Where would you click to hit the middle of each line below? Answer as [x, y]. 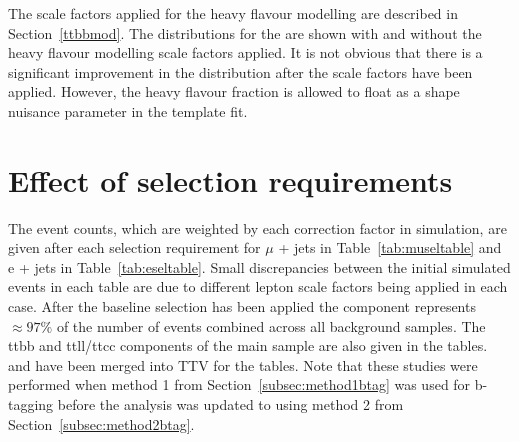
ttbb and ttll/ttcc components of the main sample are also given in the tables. [248, 345]
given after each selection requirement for [134, 247]
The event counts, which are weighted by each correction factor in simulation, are [257, 227]
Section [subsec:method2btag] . [101, 423]
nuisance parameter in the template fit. [128, 110]
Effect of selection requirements [230, 179]
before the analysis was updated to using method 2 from [230, 404]
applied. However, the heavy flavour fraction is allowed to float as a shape [234, 91]
